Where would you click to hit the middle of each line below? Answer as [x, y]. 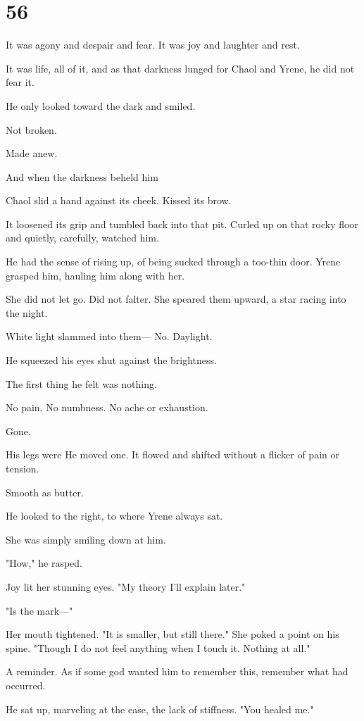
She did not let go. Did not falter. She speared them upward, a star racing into [176, 299]
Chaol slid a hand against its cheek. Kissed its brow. [119, 200]
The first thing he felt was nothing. [81, 383]
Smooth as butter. [45, 492]
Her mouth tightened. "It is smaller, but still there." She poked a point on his [172, 634]
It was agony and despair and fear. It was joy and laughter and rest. [153, 45]
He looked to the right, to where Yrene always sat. [114, 516]
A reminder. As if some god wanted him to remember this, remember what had [177, 671]
